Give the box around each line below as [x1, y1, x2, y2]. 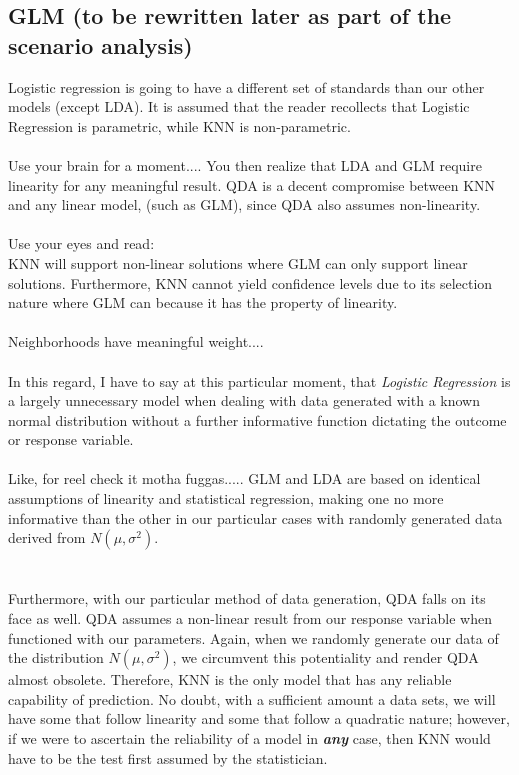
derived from [8, 527, 86, 548]
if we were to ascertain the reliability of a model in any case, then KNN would [8, 728, 491, 748]
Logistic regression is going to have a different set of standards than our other [8, 76, 485, 97]
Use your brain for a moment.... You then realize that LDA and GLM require [8, 154, 482, 175]
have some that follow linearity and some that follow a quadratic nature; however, [8, 708, 510, 729]
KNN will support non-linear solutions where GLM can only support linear [8, 252, 468, 273]
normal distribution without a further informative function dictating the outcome [8, 409, 507, 430]
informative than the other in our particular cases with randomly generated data [8, 507, 503, 528]
